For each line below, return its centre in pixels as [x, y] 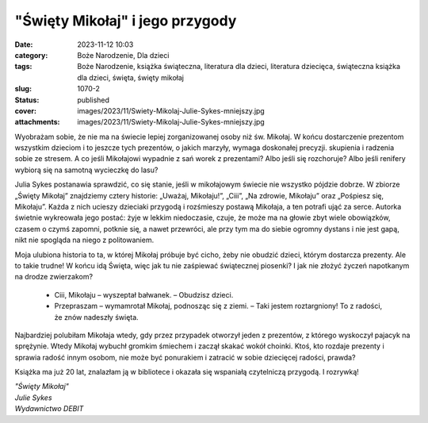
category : [31, 55]
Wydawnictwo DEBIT [49, 409]
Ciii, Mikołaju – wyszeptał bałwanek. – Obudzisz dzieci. [144, 294]
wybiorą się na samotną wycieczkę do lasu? [86, 170]
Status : [27, 100]
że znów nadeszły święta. [96, 317]
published [94, 100]
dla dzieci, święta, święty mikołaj [130, 77]
